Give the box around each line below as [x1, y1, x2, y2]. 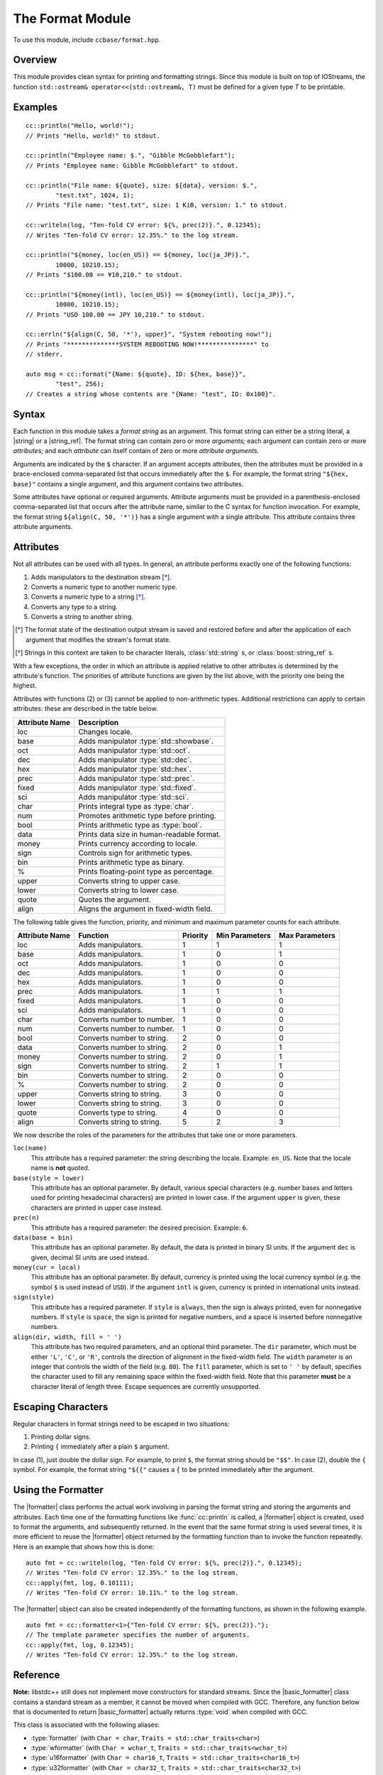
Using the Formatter [13, 1484, 104, 1496]
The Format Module [13, 11, 131, 26]
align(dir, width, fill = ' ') [13, 1333, 122, 1341]
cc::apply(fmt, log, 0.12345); [26, 1641, 135, 1649]
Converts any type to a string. [30, 602, 118, 611]
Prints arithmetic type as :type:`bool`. [78, 820, 202, 830]
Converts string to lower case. [78, 885, 179, 895]
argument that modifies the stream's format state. [26, 635, 171, 644]
